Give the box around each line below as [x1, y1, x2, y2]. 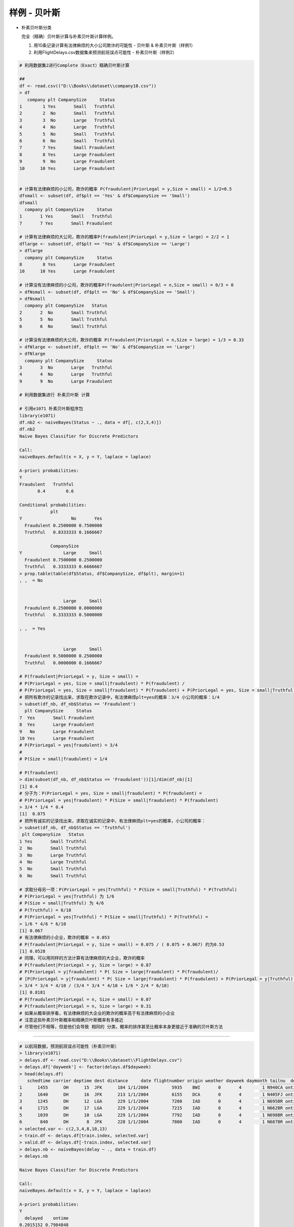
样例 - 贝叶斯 [9, 7, 61, 18]
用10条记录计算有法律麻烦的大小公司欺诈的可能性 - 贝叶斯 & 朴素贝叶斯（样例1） [33, 42, 196, 49]
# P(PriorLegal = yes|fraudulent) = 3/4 [19, 743, 118, 748]
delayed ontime [24, 1215, 69, 1221]
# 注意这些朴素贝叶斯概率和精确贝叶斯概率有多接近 [19, 1017, 123, 1023]
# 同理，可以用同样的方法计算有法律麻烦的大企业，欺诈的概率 [19, 955, 145, 961]
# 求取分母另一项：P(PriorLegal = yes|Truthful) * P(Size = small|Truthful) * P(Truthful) [19, 886, 238, 892]
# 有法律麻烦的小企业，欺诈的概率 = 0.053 [19, 935, 110, 940]
